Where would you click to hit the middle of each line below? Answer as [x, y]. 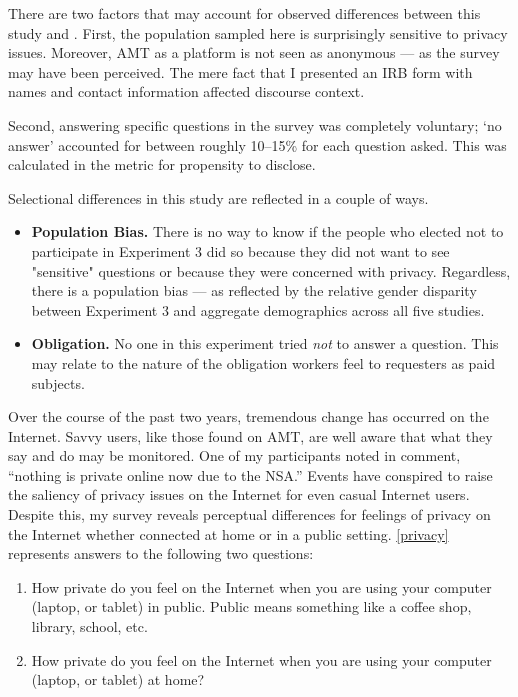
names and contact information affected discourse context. [186, 91]
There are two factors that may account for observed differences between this [244, 13]
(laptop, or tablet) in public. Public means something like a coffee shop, [251, 606]
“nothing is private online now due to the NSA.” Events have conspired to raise [250, 474]
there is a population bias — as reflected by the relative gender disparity [254, 290]
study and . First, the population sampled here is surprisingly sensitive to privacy [258, 32]
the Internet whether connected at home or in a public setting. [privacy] [228, 533]
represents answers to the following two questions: [161, 553]
